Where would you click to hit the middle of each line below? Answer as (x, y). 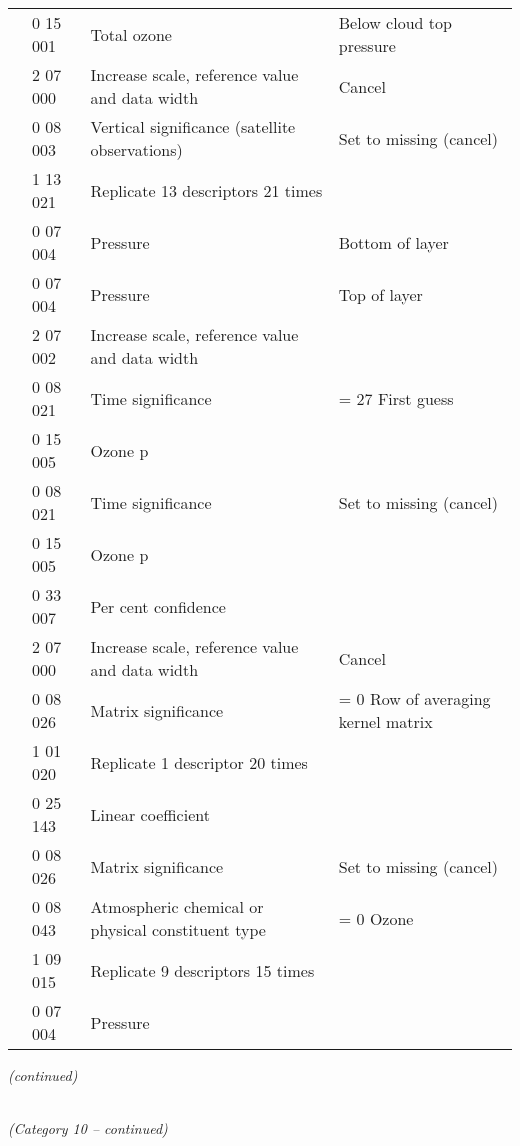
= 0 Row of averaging (414, 698)
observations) (136, 149)
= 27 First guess (396, 398)
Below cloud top (395, 22)
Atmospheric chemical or (177, 906)
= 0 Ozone (376, 918)
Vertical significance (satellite (193, 126)
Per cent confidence (158, 606)
